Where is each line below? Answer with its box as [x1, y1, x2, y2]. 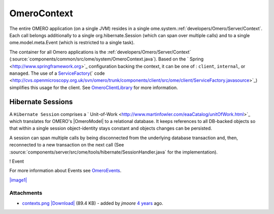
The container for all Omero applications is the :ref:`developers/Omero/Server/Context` [9, 49, 191, 55]
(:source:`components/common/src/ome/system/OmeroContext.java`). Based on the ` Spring [9, 56, 204, 62]
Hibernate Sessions [9, 98, 73, 106]
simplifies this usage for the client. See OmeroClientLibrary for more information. [9, 84, 178, 90]
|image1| [9, 177, 27, 183]
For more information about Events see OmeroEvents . [9, 168, 122, 174]
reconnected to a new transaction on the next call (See [9, 142, 124, 148]
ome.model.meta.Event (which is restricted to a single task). [9, 40, 135, 46]
